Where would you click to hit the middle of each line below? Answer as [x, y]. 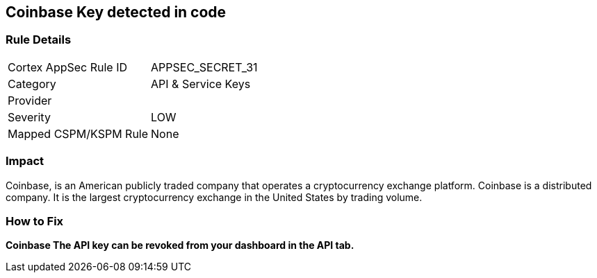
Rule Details [39, 40]
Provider [30, 100]
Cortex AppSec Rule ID [68, 67]
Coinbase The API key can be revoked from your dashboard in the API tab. [180, 245]
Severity [29, 117]
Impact [25, 161]
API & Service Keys [201, 84]
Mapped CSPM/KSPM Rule [78, 133]
